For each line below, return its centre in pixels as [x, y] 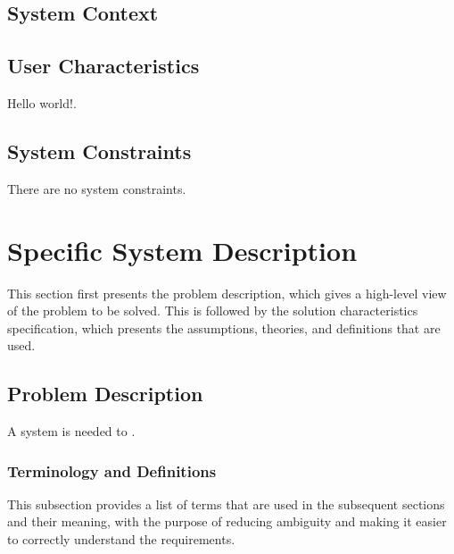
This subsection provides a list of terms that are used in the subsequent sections [226, 504]
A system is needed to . [71, 431]
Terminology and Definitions [112, 470]
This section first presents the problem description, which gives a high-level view [227, 293]
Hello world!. [42, 102]
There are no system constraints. [97, 188]
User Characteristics [103, 66]
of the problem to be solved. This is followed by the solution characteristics [213, 311]
